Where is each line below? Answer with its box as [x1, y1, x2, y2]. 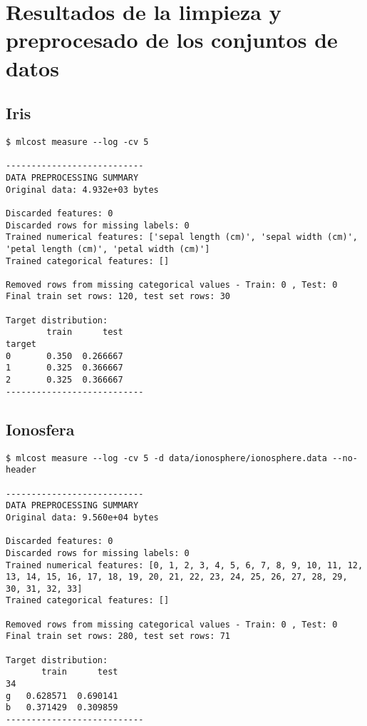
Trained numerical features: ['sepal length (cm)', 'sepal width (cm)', [6, 232, 358, 243]
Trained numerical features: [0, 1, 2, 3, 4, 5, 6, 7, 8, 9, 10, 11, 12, [6, 560, 363, 570]
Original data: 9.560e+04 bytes [6, 512, 159, 523]
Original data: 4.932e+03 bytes [6, 184, 159, 195]
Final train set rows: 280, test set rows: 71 [6, 631, 230, 642]
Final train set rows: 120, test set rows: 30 [6, 291, 230, 302]
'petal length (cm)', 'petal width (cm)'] [6, 243, 210, 254]
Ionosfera [6, 418, 75, 440]
